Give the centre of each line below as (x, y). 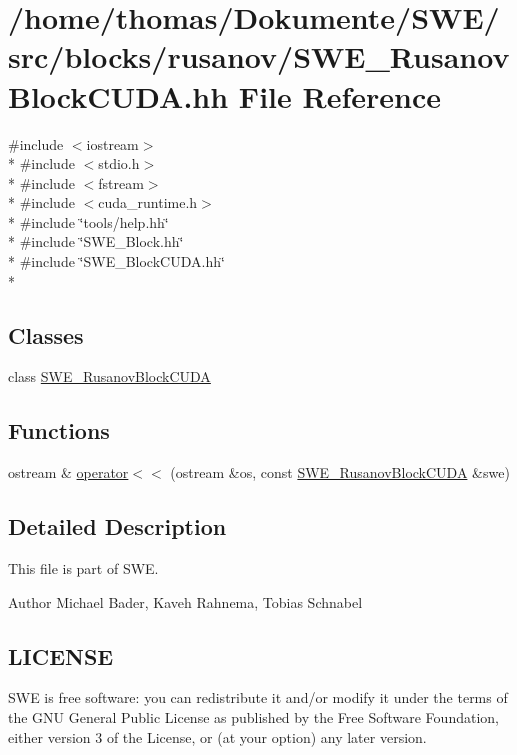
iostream (112, 143)
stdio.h (119, 163)
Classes (46, 334)
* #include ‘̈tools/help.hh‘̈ (88, 221)
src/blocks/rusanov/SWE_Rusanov (259, 56)
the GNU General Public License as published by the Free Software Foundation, (253, 717)
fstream (121, 182)
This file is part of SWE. (83, 568)
